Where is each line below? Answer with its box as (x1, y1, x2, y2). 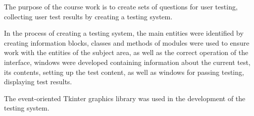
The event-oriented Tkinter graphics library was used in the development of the (4, 93, 246, 103)
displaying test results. (4, 76, 72, 87)
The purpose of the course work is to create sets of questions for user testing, (4, 1, 238, 11)
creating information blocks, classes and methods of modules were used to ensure (4, 37, 250, 48)
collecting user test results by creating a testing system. (4, 11, 173, 21)
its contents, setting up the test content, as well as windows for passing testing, (4, 66, 244, 77)
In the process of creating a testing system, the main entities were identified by (4, 28, 244, 38)
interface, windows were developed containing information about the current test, (4, 57, 251, 67)
